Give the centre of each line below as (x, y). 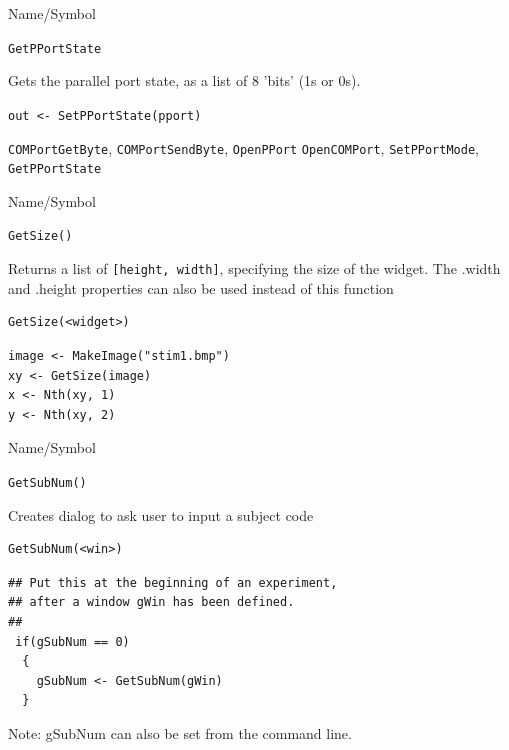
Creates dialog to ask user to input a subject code (161, 514)
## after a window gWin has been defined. (151, 602)
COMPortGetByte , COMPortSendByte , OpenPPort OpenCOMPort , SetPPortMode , (243, 147)
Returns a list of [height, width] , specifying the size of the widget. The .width (254, 268)
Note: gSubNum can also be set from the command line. (180, 732)
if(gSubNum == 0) (72, 641)
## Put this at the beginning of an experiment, (173, 582)
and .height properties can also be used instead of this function (201, 287)
